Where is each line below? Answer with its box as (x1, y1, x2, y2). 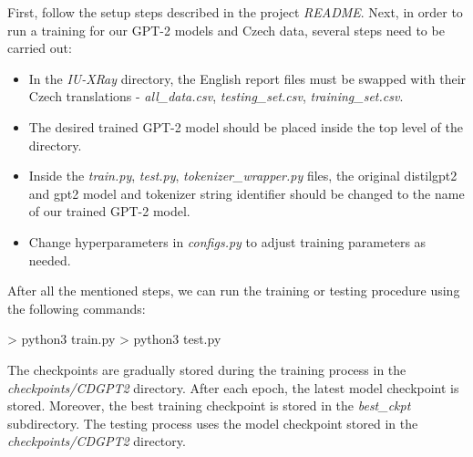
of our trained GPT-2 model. (28, 202, 190, 221)
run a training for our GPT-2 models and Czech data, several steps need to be (7, 20, 445, 39)
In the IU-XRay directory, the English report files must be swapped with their (28, 68, 467, 88)
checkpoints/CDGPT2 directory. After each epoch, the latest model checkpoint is (7, 378, 459, 397)
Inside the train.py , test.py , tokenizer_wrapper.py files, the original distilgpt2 (28, 166, 458, 185)
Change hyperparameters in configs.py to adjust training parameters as (28, 232, 427, 251)
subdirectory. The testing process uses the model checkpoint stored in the (7, 413, 418, 432)
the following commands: (7, 298, 146, 317)
